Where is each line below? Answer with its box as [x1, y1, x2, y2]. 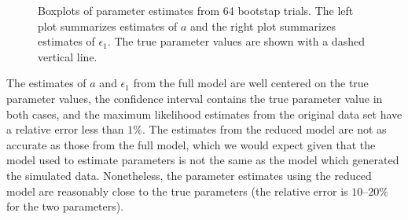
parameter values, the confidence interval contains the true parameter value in [6, 90, 383, 106]
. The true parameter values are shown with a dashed [107, 33, 365, 49]
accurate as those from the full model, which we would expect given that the [6, 136, 376, 152]
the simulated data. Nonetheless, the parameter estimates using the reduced [6, 167, 372, 183]
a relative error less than [6, 121, 124, 137]
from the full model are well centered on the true [133, 75, 369, 91]
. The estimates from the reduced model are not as [142, 121, 387, 137]
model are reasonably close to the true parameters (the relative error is [6, 182, 348, 199]
